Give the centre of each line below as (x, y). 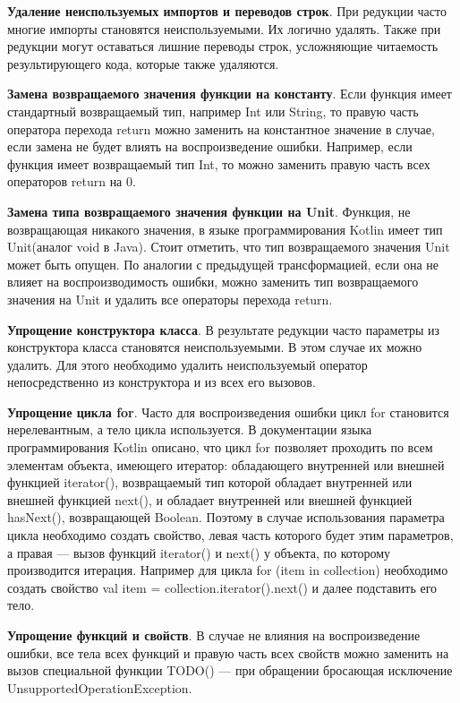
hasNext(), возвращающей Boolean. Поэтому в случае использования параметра (226, 517)
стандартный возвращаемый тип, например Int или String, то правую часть (213, 111)
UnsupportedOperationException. (100, 687)
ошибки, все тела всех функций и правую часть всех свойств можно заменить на (228, 652)
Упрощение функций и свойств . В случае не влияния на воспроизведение (214, 635)
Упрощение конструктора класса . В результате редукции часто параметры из (224, 329)
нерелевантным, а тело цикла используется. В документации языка (190, 429)
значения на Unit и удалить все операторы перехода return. (170, 299)
